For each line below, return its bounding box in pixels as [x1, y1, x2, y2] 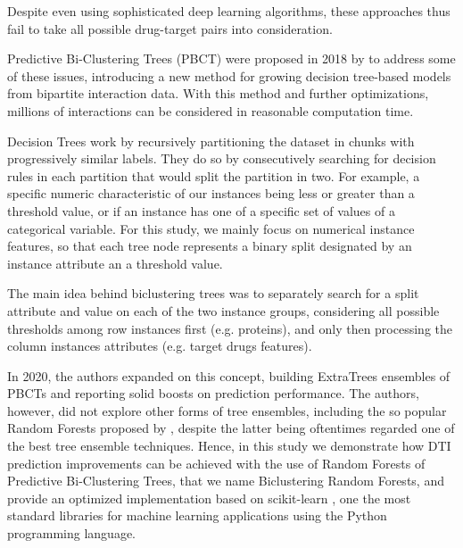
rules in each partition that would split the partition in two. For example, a [7, 166, 420, 185]
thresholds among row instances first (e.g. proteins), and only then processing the [7, 319, 452, 337]
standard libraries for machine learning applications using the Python [7, 506, 387, 525]
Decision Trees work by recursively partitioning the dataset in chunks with [7, 131, 415, 150]
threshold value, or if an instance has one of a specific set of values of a [7, 201, 395, 220]
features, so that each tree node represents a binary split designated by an [7, 237, 412, 255]
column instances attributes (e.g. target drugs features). [7, 336, 312, 355]
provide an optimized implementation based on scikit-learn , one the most [7, 488, 411, 507]
